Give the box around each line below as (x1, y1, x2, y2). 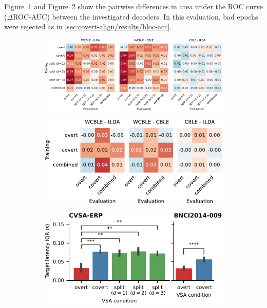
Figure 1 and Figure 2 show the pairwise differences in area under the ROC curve (4, 1, 263, 11)
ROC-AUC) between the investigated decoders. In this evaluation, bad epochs (13, 11, 258, 22)
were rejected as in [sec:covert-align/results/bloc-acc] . (4, 21, 172, 32)
